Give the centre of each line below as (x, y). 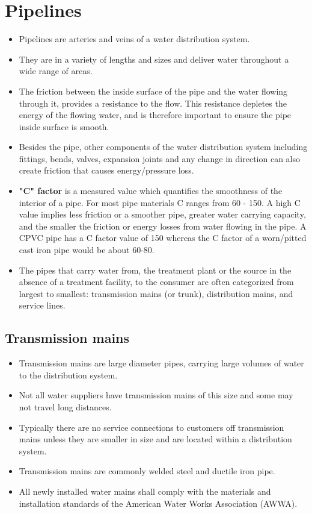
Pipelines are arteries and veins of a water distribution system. (134, 39)
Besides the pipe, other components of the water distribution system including (163, 147)
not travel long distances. (65, 406)
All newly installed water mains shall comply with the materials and (145, 491)
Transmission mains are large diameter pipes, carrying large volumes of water (161, 363)
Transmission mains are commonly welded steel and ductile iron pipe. (147, 471)
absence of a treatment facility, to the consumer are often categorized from (156, 282)
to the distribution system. (68, 375)
